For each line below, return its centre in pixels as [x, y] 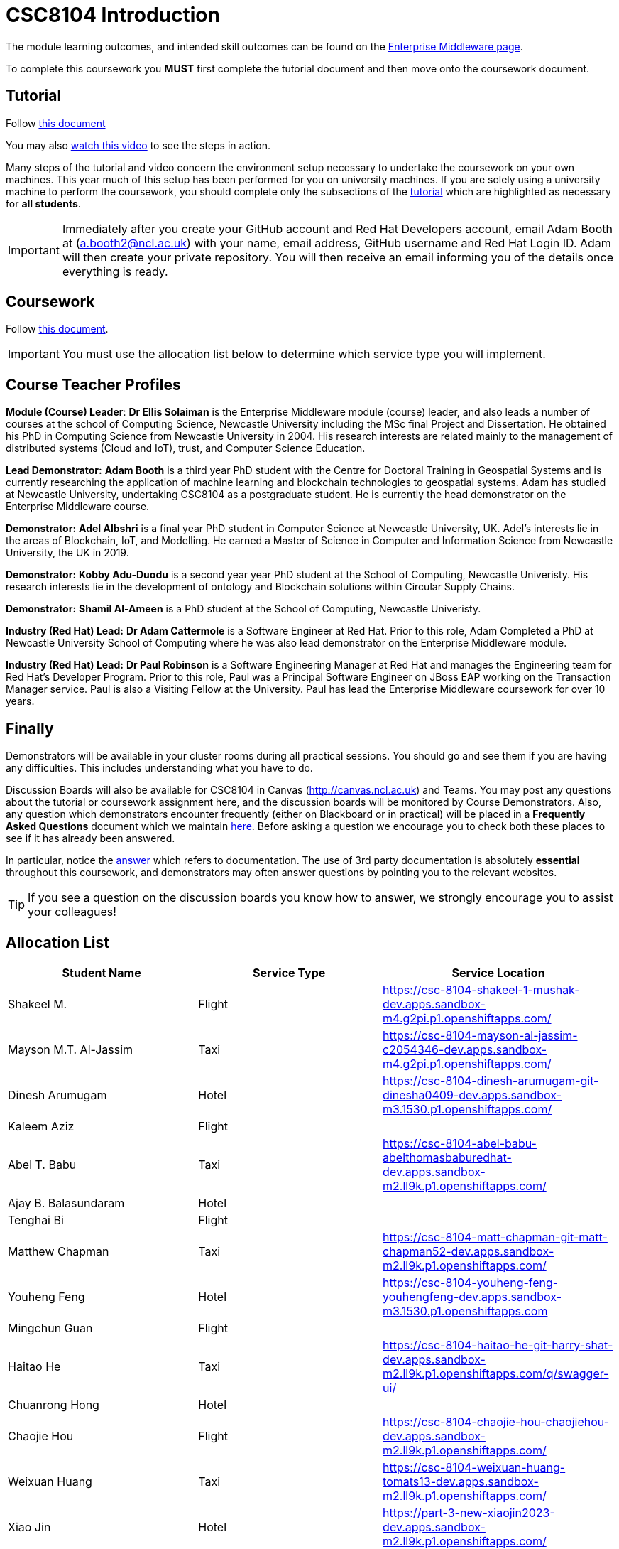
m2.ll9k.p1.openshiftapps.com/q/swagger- [496, 1373]
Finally [30, 728]
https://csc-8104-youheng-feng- [471, 1282]
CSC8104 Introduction [113, 15]
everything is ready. [115, 271]
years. [20, 701]
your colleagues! [72, 912]
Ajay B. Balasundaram [66, 1203]
